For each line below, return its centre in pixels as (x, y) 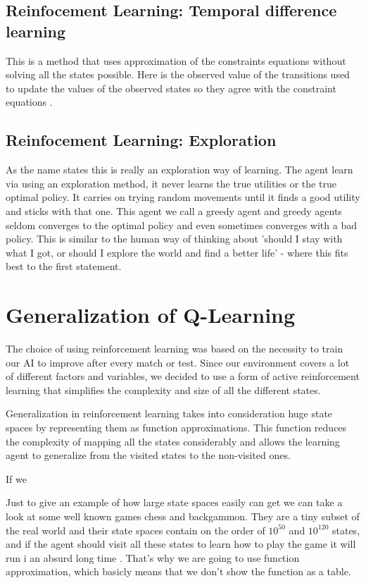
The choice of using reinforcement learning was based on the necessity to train (175, 349)
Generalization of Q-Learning (151, 315)
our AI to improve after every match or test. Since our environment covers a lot (178, 362)
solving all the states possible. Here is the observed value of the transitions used (178, 74)
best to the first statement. (64, 266)
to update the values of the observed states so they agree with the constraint (171, 88)
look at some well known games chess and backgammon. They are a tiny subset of (183, 516)
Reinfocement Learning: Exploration (141, 140)
